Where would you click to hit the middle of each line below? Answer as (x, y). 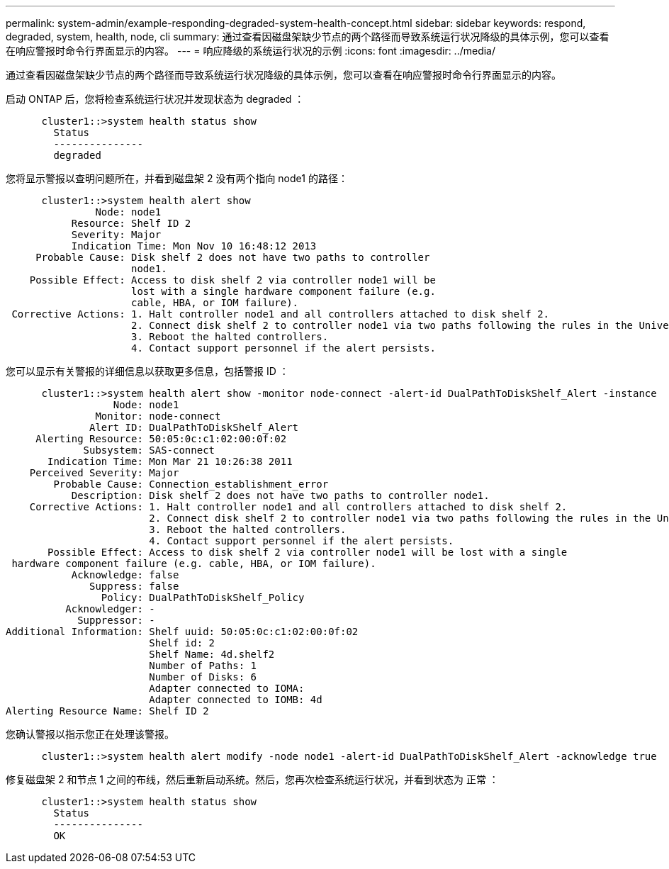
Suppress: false (134, 586)
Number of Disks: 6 (203, 677)
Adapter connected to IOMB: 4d (236, 700)
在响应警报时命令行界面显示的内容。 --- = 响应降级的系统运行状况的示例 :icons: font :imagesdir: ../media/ (251, 51)
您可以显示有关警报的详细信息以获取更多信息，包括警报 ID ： (147, 371)
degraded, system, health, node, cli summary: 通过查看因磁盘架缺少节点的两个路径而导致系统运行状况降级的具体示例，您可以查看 (308, 37)
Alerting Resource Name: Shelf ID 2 (107, 711)
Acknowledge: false (125, 575)
